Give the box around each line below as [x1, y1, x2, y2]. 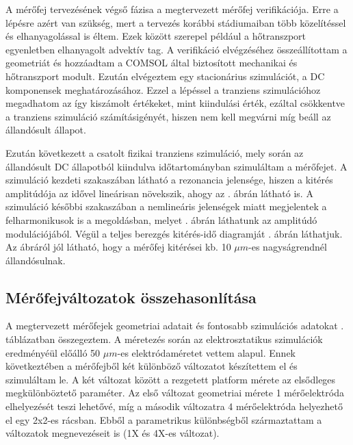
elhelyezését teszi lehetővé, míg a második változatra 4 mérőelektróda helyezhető [5, 399, 343, 414]
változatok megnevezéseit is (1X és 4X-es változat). [5, 426, 220, 440]
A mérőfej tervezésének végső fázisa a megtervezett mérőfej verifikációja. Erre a [5, 2, 339, 16]
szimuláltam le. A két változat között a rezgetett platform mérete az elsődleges [5, 372, 336, 386]
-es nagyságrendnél [248, 240, 327, 254]
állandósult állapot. [5, 123, 86, 137]
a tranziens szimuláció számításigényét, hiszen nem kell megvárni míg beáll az [5, 109, 331, 123]
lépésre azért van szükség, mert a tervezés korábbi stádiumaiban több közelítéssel [5, 15, 346, 29]
